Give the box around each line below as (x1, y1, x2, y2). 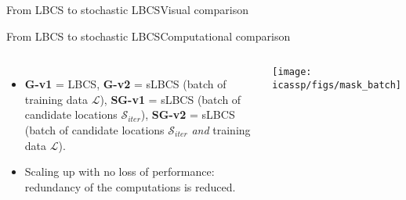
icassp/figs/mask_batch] (272, 79, 402, 91)
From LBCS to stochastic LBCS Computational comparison (6, 27, 291, 44)
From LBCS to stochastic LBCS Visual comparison (6, 2, 248, 17)
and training (191, 121, 251, 137)
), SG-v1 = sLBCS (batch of (100, 91, 241, 107)
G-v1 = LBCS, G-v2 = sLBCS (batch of (24, 76, 227, 92)
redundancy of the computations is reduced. (24, 178, 236, 195)
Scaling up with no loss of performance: (24, 163, 215, 180)
